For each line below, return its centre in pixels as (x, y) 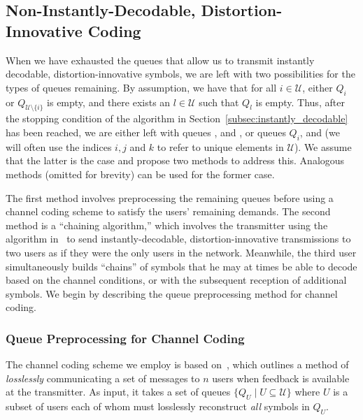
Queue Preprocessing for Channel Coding (125, 338)
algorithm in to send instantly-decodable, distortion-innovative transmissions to (178, 239)
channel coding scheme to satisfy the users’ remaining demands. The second (168, 211)
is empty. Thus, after (300, 102)
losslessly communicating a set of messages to (103, 378)
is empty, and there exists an (109, 102)
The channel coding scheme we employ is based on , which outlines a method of (177, 364)
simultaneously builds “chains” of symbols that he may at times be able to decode (181, 266)
